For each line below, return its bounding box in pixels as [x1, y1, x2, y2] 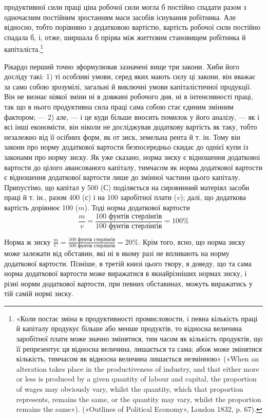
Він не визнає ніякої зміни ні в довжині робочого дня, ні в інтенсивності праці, [4, 91, 253, 102]
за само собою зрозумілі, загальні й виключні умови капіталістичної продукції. [4, 81, 252, 92]
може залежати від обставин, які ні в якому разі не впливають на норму [4, 247, 230, 258]
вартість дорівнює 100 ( [4, 202, 79, 212]
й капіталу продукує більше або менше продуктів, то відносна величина [16, 323, 242, 334]
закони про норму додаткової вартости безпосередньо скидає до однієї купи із [4, 141, 249, 152]
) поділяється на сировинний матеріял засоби [108, 181, 250, 192]
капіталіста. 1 [4, 42, 43, 54]
